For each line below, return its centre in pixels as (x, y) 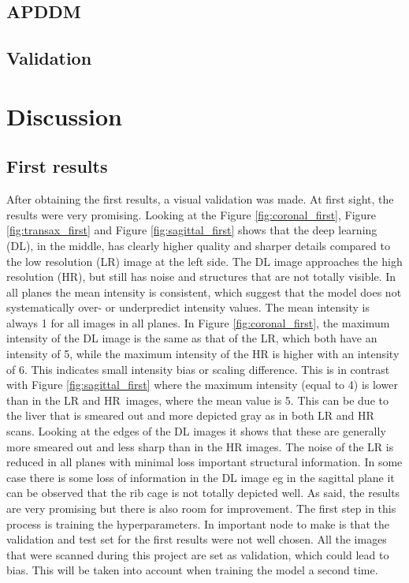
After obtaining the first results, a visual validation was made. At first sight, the (200, 199)
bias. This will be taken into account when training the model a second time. (192, 570)
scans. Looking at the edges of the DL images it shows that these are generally (196, 431)
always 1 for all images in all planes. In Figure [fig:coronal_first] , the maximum (198, 322)
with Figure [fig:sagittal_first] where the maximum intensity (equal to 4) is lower (202, 385)
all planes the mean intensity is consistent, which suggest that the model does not (204, 291)
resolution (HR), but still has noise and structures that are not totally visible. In (201, 277)
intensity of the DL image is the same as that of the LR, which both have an (192, 338)
